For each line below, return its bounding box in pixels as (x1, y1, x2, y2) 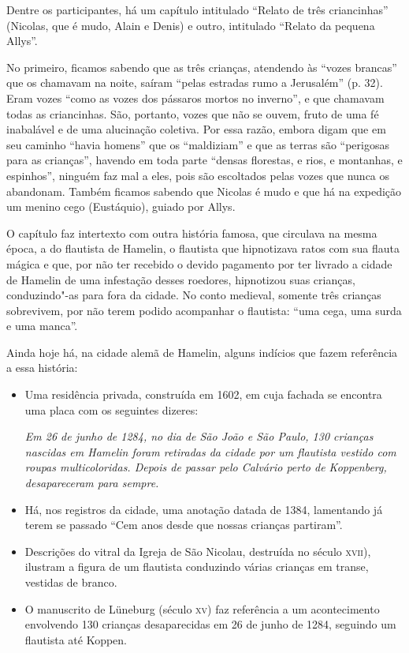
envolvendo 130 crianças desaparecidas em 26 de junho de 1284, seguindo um (24, 616, 396, 632)
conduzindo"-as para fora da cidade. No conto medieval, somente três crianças (6, 287, 381, 303)
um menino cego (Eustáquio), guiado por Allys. (6, 198, 236, 215)
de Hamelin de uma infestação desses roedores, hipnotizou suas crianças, (6, 271, 355, 287)
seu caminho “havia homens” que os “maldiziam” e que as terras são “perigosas (6, 136, 389, 152)
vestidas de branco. (24, 574, 117, 590)
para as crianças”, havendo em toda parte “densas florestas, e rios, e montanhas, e (6, 152, 403, 168)
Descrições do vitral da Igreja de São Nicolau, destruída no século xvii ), (24, 542, 371, 559)
